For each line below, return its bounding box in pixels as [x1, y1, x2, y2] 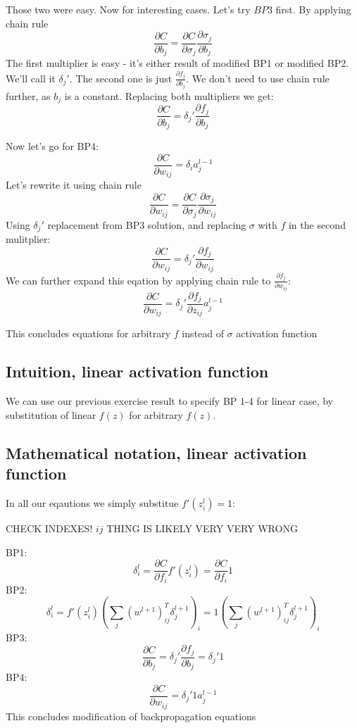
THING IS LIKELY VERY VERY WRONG [106, 521, 298, 536]
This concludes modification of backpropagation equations [6, 708, 256, 723]
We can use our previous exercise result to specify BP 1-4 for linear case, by [6, 394, 333, 408]
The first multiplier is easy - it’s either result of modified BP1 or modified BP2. [6, 56, 349, 70]
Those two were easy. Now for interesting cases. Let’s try [6, 2, 251, 16]
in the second [288, 217, 346, 232]
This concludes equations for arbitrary [6, 326, 171, 341]
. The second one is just [69, 70, 173, 85]
